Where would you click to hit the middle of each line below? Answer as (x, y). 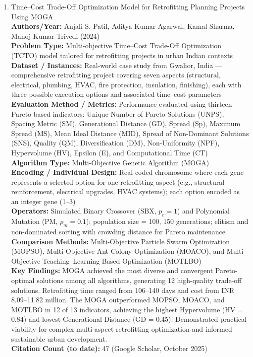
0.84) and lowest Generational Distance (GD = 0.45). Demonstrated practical (129, 319)
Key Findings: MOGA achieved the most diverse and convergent (112, 270)
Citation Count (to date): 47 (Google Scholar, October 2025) (109, 348)
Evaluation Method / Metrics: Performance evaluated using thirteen (122, 104)
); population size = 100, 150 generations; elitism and (167, 221)
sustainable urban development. (59, 338)
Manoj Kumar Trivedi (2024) (55, 36)
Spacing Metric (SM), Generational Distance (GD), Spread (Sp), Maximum (126, 123)
